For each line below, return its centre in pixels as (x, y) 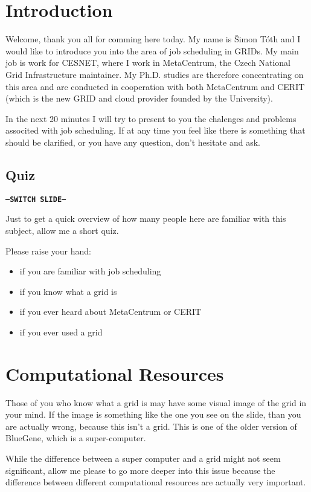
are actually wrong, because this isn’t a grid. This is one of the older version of (151, 426)
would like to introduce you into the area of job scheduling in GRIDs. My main (152, 50)
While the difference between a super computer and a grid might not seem (143, 458)
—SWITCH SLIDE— (36, 199)
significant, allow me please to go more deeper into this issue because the (140, 470)
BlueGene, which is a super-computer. (76, 438)
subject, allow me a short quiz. (62, 230)
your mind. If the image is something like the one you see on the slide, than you (153, 414)
